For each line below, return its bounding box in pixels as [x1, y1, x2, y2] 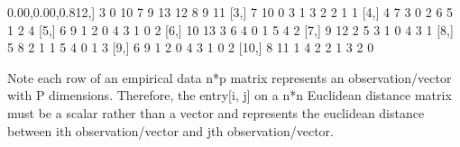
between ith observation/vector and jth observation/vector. [7, 121, 334, 140]
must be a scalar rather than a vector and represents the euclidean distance [7, 103, 425, 122]
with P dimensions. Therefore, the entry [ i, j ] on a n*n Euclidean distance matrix [7, 86, 452, 105]
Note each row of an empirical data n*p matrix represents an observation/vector [7, 68, 452, 87]
